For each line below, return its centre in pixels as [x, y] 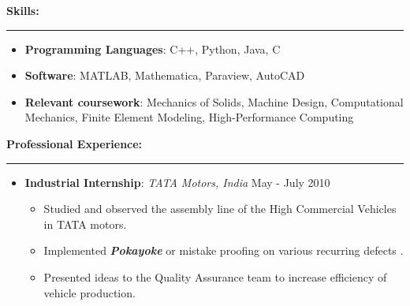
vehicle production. [89, 292]
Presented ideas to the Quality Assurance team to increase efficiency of [215, 276]
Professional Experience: [75, 143]
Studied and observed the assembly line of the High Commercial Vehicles [220, 209]
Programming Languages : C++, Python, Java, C [153, 49]
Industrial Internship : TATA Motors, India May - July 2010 [177, 182]
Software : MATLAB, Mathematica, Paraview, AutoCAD [165, 75]
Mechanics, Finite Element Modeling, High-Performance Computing [189, 117]
